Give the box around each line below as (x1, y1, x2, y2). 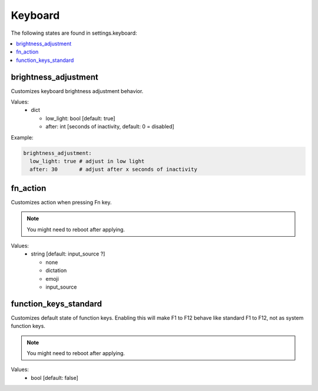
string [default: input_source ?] (31, 250, 105, 257)
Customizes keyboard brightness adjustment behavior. (11, 87, 144, 94)
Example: (11, 134, 34, 141)
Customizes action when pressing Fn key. (11, 198, 112, 206)
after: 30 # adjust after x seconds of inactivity (29, 166, 197, 173)
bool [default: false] (31, 374, 79, 381)
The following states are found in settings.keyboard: (11, 29, 137, 37)
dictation (45, 267, 67, 274)
